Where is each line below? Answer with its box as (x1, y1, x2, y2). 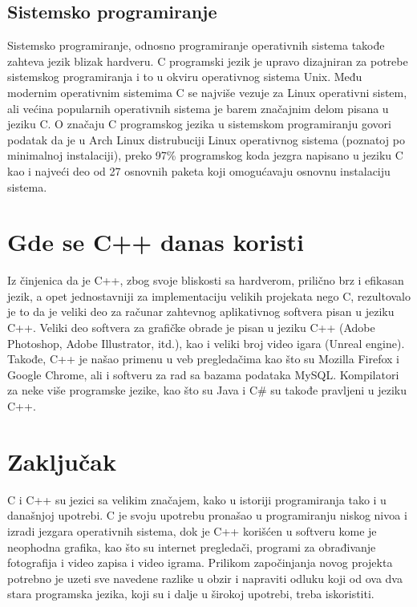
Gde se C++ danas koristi (7, 225, 305, 258)
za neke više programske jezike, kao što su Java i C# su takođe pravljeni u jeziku (7, 382, 407, 399)
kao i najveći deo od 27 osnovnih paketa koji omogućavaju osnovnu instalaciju (7, 162, 391, 179)
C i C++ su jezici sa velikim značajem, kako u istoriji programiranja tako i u (7, 491, 387, 508)
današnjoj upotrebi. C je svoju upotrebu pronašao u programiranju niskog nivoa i (7, 507, 407, 524)
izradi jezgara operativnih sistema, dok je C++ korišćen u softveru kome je (7, 522, 377, 539)
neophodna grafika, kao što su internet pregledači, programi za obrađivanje (7, 538, 376, 555)
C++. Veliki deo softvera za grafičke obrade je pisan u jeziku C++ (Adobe (7, 319, 375, 336)
